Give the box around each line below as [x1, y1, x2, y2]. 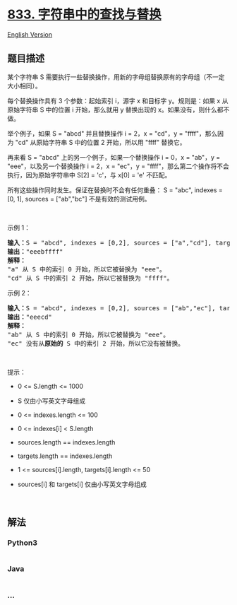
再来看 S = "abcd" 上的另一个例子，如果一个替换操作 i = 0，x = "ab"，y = [7, 153, 221, 161]
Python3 [7, 538, 37, 548]
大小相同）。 [7, 81, 42, 90]
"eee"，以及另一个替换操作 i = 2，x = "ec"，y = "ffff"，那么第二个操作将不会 [7, 162, 229, 170]
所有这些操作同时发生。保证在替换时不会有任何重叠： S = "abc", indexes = [7, 185, 224, 194]
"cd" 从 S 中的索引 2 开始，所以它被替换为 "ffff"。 [7, 274, 174, 282]
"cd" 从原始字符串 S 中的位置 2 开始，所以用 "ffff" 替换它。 [15, 138, 186, 146]
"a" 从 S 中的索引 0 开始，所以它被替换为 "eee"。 [7, 265, 166, 273]
